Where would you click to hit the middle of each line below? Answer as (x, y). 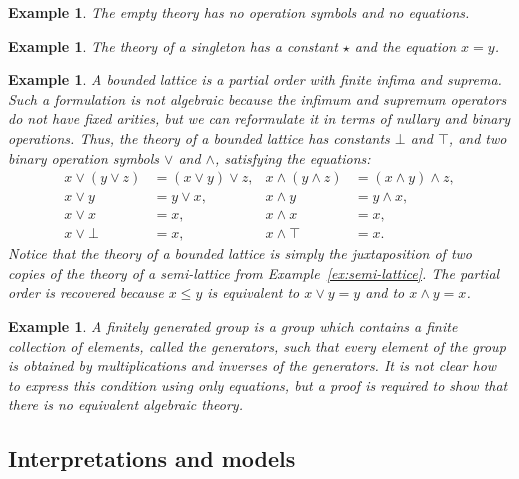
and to (385, 292)
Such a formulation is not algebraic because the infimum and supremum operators (257, 98)
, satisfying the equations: (292, 157)
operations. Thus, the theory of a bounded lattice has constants (199, 137)
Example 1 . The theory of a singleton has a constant (173, 45)
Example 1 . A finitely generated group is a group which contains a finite (233, 326)
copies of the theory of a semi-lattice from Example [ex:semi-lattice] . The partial (254, 272)
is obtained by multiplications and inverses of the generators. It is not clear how (252, 365)
